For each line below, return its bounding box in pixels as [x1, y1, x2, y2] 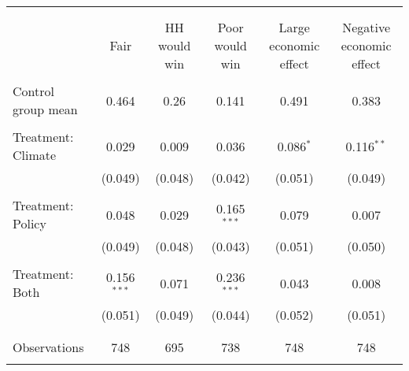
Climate [13, 146, 57, 164]
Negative [342, 18, 391, 36]
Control [13, 82, 54, 100]
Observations [13, 338, 84, 356]
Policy [13, 214, 46, 232]
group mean [13, 100, 78, 118]
